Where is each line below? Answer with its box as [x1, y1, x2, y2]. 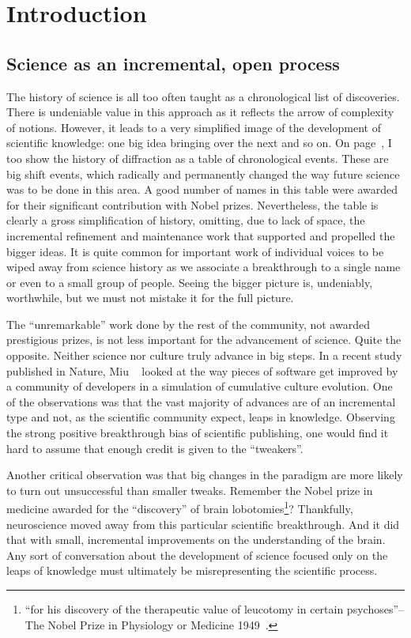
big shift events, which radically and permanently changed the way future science [6, 165, 400, 182]
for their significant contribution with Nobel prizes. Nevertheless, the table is [6, 196, 379, 213]
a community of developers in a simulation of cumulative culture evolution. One [6, 378, 393, 395]
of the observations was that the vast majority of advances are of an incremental [6, 393, 396, 410]
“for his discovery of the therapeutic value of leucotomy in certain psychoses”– [25, 601, 405, 617]
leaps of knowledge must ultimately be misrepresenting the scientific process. [6, 562, 378, 579]
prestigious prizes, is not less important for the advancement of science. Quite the [6, 331, 402, 348]
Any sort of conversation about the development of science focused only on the [6, 546, 388, 563]
